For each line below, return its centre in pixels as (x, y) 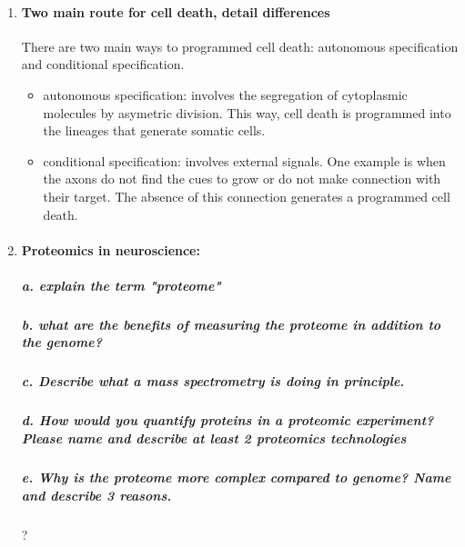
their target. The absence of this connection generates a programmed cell (247, 196)
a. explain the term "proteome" (121, 285)
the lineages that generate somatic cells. (154, 130)
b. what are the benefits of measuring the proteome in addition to (231, 324)
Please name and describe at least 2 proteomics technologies (214, 438)
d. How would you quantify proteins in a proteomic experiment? (227, 420)
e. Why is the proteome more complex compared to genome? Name (236, 477)
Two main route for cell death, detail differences (176, 11)
